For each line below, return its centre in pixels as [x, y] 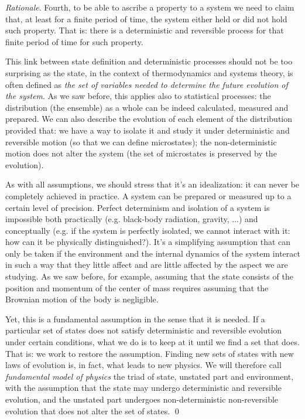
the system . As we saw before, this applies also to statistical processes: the [138, 96]
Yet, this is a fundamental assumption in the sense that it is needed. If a [135, 318]
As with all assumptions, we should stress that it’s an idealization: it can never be [152, 184]
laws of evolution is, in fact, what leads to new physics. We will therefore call [143, 365]
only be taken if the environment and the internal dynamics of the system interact [153, 253]
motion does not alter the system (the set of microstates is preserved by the [141, 153]
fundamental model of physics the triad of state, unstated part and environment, [150, 376]
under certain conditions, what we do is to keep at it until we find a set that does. [152, 342]
